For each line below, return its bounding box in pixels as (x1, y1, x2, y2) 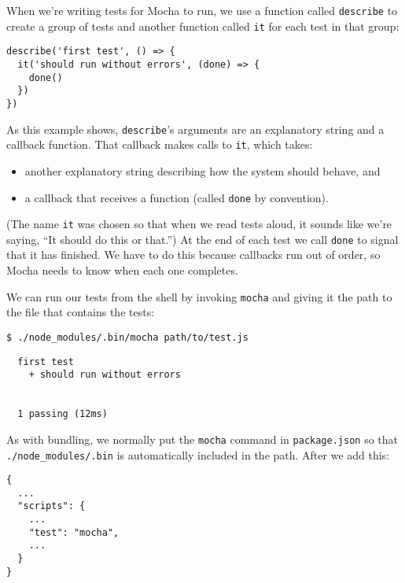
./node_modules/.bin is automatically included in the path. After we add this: (6, 446, 390, 463)
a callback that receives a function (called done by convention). (24, 189, 329, 205)
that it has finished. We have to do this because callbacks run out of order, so (6, 246, 381, 263)
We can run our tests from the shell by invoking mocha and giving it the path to (6, 288, 392, 304)
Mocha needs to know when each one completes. (6, 262, 238, 279)
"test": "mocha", (28, 526, 120, 538)
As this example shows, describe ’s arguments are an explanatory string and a (6, 120, 385, 137)
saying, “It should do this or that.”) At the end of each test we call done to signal (6, 231, 399, 247)
